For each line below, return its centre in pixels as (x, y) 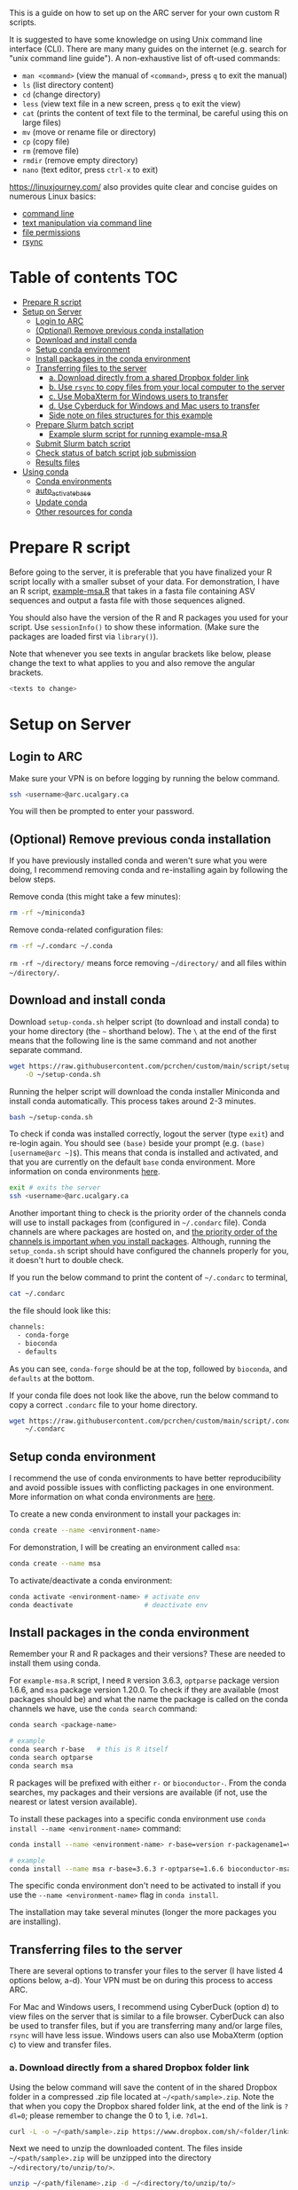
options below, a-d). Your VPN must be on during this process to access (141, 1981)
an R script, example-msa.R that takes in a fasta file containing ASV (132, 591)
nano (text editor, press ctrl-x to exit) (90, 169)
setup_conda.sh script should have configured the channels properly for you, (149, 1251)
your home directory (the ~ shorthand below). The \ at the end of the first (143, 1031)
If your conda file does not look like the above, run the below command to (144, 1395)
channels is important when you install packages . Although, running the (140, 1242)
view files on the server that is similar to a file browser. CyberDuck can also (147, 2016)
